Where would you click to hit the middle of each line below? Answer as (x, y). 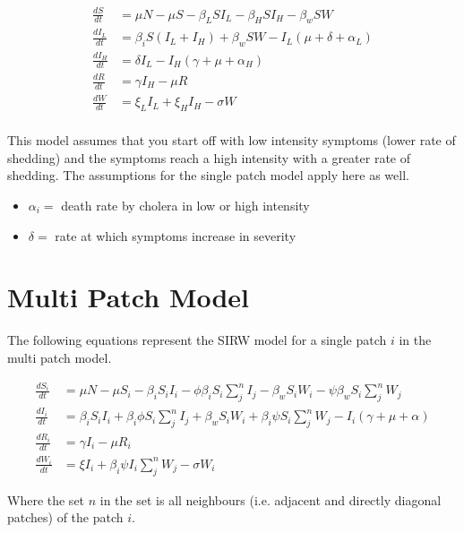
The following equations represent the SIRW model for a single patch (197, 340)
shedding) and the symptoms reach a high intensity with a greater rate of (209, 157)
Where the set (46, 499)
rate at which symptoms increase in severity (176, 235)
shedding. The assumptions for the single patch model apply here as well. (208, 175)
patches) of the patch (65, 517)
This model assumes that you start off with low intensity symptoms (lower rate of (232, 140)
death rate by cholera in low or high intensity (185, 205)
